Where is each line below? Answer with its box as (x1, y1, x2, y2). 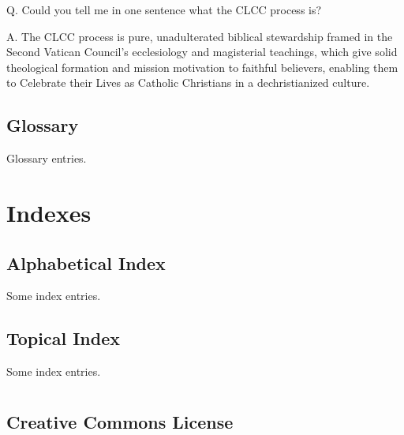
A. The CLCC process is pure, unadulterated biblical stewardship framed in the (6, 28, 393, 44)
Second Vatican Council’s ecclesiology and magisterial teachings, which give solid (6, 43, 398, 60)
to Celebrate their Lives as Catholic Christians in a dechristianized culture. (6, 74, 370, 91)
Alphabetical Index (6, 250, 166, 275)
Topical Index (6, 326, 120, 351)
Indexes (6, 196, 92, 228)
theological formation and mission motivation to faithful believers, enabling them (6, 58, 398, 75)
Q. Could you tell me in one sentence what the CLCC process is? (6, 2, 322, 17)
